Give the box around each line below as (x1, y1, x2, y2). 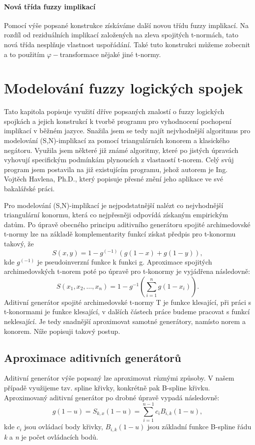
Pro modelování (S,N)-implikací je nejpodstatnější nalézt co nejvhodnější (4, 200, 224, 210)
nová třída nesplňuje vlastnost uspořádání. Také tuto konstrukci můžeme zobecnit (4, 39, 251, 49)
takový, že (4, 238, 34, 249)
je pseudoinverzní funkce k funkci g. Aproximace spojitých (37, 256, 212, 267)
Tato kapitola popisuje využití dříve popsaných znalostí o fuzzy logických (4, 106, 225, 117)
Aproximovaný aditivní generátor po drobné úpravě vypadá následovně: (4, 392, 220, 402)
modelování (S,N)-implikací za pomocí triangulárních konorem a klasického (4, 135, 230, 146)
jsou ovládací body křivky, (24, 421, 103, 432)
